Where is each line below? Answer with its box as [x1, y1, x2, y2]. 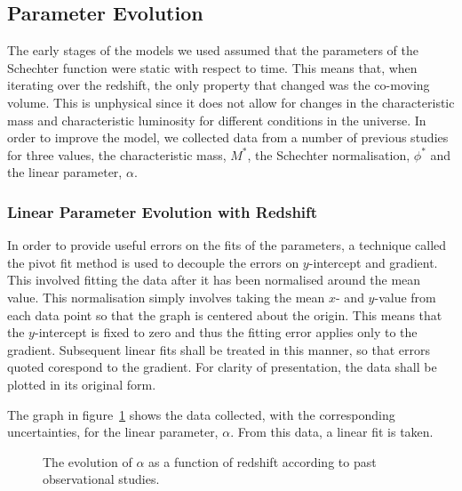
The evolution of [43, 452, 132, 471]
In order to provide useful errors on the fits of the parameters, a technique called [7, 236, 447, 254]
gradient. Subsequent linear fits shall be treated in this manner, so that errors [7, 340, 430, 358]
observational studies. [43, 470, 160, 488]
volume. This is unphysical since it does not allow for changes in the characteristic [7, 93, 455, 111]
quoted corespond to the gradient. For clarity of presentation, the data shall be [7, 358, 437, 376]
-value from [374, 287, 436, 306]
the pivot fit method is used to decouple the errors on [7, 253, 299, 271]
